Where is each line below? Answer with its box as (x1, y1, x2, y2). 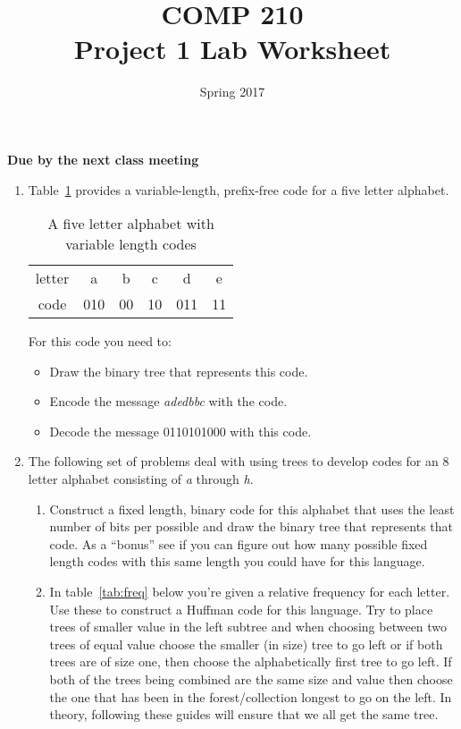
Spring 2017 (199, 82, 265, 101)
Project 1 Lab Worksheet (73, 30, 391, 67)
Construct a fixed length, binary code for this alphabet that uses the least (49, 499, 455, 518)
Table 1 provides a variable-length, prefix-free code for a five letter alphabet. (28, 180, 449, 199)
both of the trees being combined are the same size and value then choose (49, 670, 453, 688)
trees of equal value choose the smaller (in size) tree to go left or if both (49, 634, 443, 653)
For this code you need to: (28, 332, 172, 351)
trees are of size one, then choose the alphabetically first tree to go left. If (49, 652, 452, 671)
